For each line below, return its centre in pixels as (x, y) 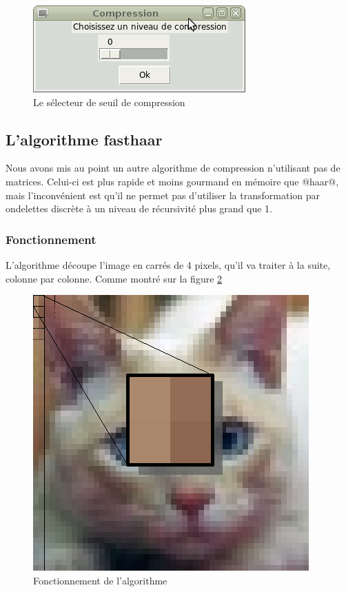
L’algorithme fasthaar (84, 139)
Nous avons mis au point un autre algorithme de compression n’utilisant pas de (173, 168)
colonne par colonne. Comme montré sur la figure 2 (114, 278)
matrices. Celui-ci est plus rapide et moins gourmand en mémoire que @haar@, (172, 181)
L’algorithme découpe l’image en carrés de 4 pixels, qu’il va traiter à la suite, (168, 264)
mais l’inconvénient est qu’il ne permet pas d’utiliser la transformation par (163, 195)
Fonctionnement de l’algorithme (100, 580)
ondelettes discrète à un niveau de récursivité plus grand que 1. (139, 208)
